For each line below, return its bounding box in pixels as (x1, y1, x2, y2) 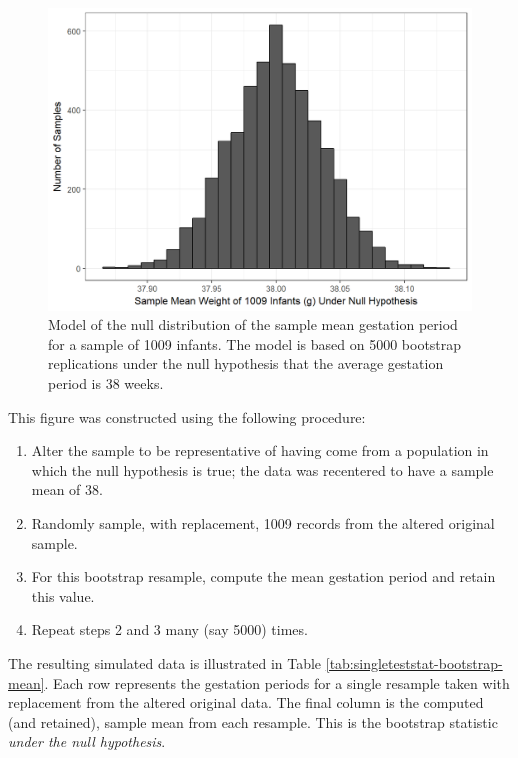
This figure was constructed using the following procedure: (8, 406, 366, 427)
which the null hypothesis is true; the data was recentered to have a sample (31, 459, 494, 480)
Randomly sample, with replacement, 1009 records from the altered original (31, 513, 495, 534)
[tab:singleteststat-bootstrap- (325, 652, 503, 673)
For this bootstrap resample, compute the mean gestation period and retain (31, 566, 496, 587)
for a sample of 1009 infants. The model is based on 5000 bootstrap (48, 333, 462, 354)
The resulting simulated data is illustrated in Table (8, 652, 322, 673)
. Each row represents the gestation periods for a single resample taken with (44, 672, 510, 693)
